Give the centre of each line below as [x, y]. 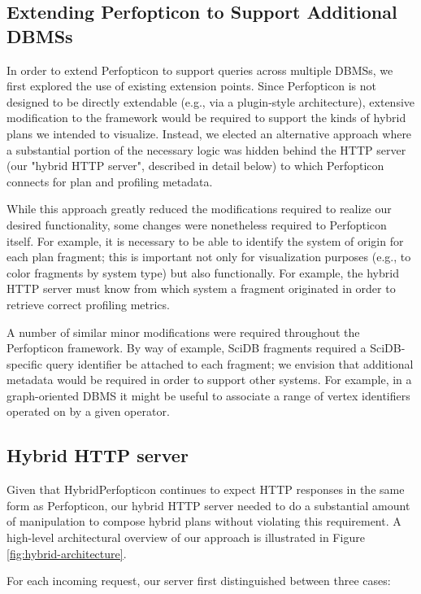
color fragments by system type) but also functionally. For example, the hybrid [203, 272]
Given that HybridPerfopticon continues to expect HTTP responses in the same [206, 489]
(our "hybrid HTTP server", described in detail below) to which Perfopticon [195, 166]
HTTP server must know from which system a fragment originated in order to [201, 288]
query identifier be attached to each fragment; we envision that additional [230, 363]
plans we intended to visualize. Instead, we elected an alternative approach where [209, 133]
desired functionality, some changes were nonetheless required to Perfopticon [197, 224]
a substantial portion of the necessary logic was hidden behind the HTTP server [206, 149]
